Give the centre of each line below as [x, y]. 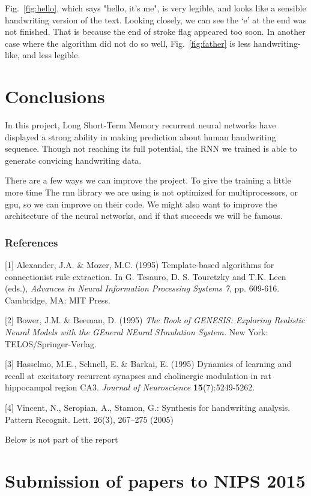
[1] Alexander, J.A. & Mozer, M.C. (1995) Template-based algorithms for [140, 265]
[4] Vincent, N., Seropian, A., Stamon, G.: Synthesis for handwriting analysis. [148, 407]
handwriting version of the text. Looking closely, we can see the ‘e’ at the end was [156, 19]
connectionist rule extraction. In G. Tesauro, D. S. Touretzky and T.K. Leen [146, 276]
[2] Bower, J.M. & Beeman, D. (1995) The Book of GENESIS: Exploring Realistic [155, 320]
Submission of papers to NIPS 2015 [155, 480]
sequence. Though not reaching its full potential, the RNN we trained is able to [151, 148]
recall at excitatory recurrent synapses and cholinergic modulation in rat [138, 375]
